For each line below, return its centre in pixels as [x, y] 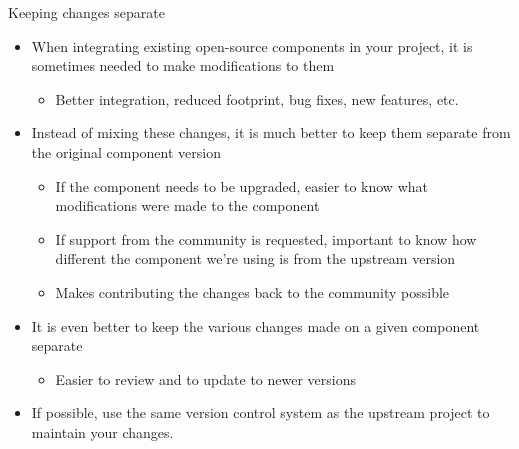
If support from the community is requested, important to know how [266, 238]
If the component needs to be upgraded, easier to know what [241, 185]
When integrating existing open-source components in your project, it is [252, 45]
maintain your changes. [102, 431]
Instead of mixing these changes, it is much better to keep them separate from [271, 132]
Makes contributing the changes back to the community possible [252, 291]
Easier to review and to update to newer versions [205, 378]
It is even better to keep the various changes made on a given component [255, 325]
